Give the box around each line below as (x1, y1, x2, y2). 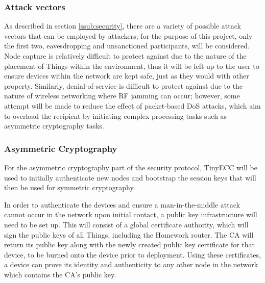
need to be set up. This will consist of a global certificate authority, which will (4, 219, 249, 229)
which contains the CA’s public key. (4, 269, 116, 279)
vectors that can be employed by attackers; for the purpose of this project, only (4, 30, 253, 41)
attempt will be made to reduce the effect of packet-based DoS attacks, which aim (4, 100, 261, 111)
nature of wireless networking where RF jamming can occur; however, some (4, 90, 240, 101)
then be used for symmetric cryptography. (4, 182, 135, 193)
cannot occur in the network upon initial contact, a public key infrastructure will (4, 209, 257, 220)
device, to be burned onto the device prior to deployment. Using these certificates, (4, 249, 261, 260)
